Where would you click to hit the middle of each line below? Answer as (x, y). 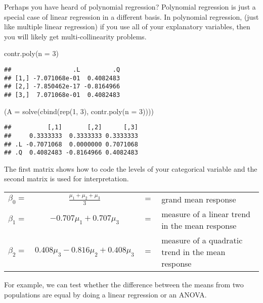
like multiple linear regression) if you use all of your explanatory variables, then (127, 27)
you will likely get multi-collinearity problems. (75, 36)
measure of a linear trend (206, 214)
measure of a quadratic (202, 240)
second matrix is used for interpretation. (67, 179)
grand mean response (199, 199)
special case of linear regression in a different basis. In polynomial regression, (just (131, 16)
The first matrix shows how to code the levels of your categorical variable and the (131, 168)
